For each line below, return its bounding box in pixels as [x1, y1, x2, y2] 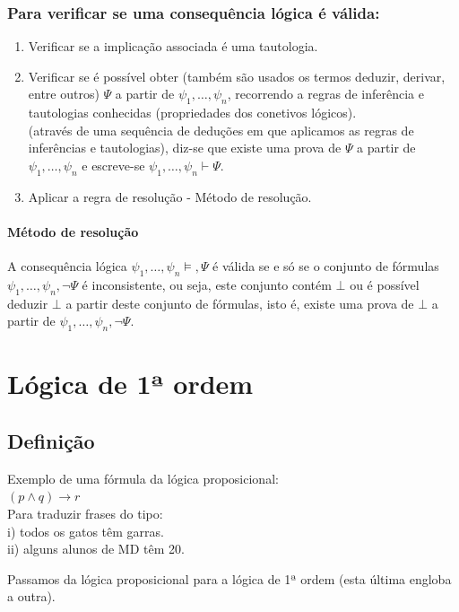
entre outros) [28, 84, 100, 103]
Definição [7, 426, 95, 454]
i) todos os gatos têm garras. [7, 521, 164, 540]
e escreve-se [82, 155, 145, 174]
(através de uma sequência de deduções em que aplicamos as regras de [28, 120, 414, 139]
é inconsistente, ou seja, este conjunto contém [82, 275, 332, 293]
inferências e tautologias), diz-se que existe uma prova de [28, 138, 342, 157]
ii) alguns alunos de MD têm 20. [7, 539, 185, 558]
